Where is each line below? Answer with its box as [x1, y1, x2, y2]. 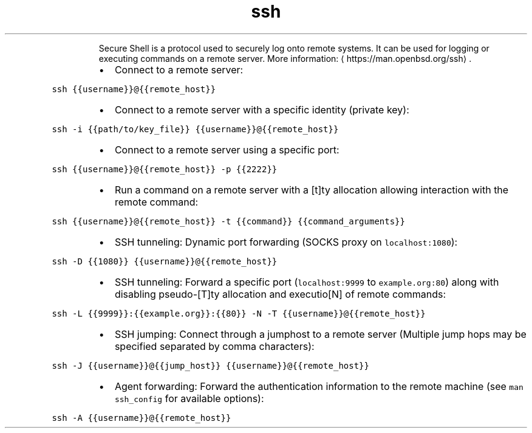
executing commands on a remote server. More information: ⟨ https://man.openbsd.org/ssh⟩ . [98, 53, 472, 64]
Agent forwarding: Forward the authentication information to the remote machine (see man [114, 380, 523, 392]
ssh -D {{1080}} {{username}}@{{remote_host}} [52, 256, 278, 266]
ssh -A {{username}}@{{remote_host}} [52, 412, 231, 423]
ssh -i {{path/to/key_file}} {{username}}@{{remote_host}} [52, 124, 339, 134]
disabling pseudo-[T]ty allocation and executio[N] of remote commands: [114, 287, 446, 300]
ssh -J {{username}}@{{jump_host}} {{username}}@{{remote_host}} [52, 360, 369, 371]
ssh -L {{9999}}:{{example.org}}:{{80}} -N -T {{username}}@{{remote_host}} [52, 308, 426, 318]
